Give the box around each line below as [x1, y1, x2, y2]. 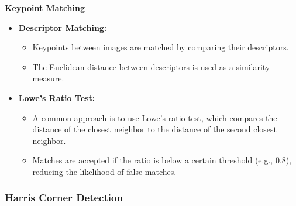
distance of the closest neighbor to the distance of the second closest [32, 123, 277, 135]
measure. [32, 72, 64, 84]
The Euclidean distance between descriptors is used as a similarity [32, 60, 270, 73]
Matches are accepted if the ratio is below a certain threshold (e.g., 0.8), [32, 154, 292, 166]
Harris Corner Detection [5, 190, 123, 205]
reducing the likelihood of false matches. [32, 165, 177, 177]
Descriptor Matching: [18, 21, 107, 33]
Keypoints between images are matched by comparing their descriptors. [32, 41, 289, 53]
